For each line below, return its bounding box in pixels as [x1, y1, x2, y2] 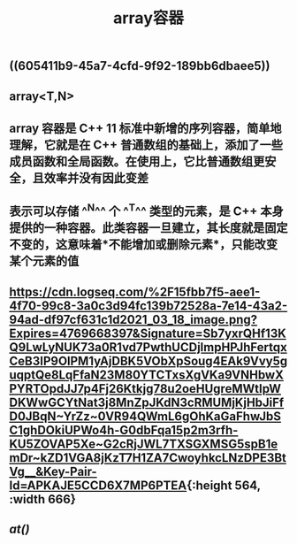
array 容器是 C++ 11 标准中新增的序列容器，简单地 [9, 120, 282, 135]
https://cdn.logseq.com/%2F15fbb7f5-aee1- [9, 284, 261, 299]
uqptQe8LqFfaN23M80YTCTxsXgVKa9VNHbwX [9, 367, 285, 382]
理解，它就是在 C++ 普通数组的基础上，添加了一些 [9, 137, 283, 152]
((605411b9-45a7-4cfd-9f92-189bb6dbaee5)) [9, 58, 270, 73]
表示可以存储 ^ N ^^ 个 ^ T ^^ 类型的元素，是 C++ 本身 [9, 201, 285, 219]
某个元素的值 [9, 254, 80, 269]
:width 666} [9, 492, 77, 507]
